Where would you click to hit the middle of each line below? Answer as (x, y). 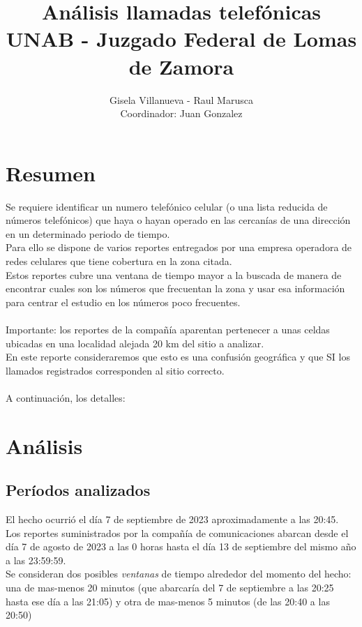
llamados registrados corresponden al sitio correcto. (115, 370)
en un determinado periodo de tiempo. (88, 233)
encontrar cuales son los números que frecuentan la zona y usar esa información (175, 288)
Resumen (51, 173)
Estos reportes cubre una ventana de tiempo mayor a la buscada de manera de (174, 274)
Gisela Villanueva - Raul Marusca (181, 99)
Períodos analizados (78, 490)
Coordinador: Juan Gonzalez (181, 113)
